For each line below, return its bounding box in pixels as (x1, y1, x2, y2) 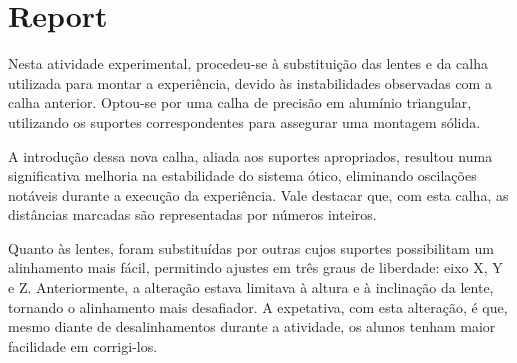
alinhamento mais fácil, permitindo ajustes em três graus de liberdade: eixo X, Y (8, 257, 503, 278)
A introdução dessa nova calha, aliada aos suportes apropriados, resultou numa (8, 145, 493, 166)
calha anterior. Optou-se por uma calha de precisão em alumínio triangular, (8, 92, 472, 113)
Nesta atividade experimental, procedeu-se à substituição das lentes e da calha (8, 53, 489, 74)
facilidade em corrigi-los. (8, 335, 158, 356)
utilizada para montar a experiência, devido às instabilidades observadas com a (8, 72, 492, 93)
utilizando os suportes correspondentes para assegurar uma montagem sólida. (8, 111, 481, 132)
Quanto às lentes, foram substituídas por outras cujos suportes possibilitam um (8, 237, 494, 258)
